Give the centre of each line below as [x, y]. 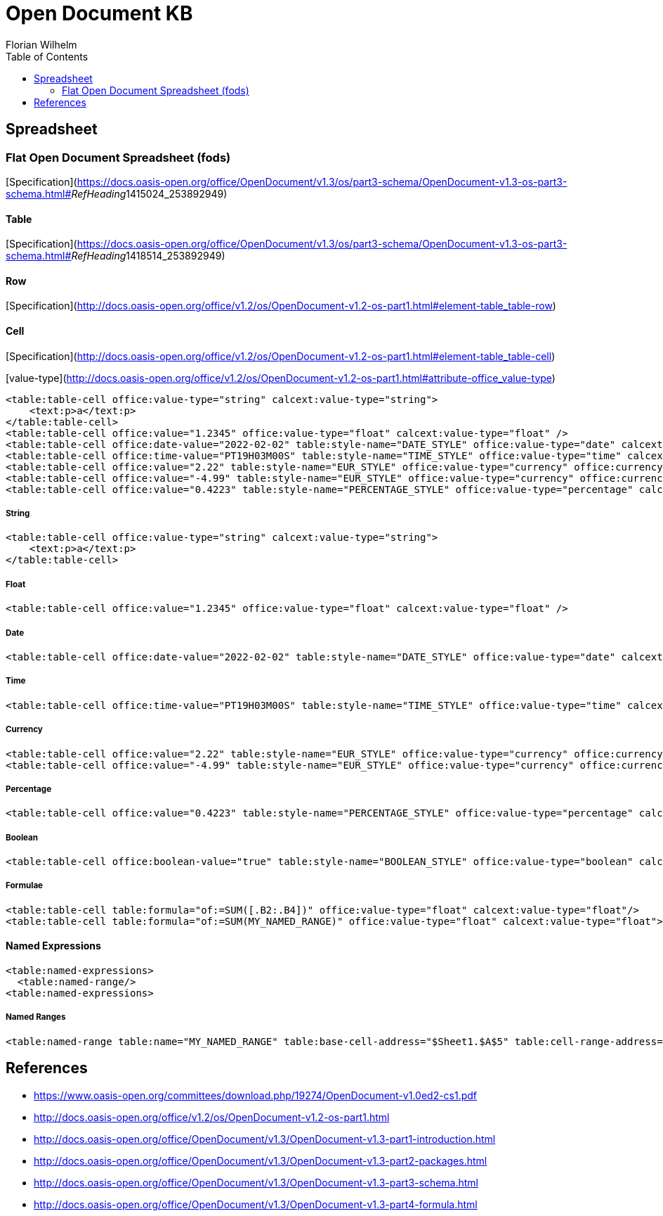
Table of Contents [47, 56]
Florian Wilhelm [41, 44]
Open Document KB [99, 13]
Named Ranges [36, 1017]
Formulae [25, 886]
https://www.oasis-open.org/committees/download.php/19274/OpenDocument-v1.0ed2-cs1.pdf [256, 1095]
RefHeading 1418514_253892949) [148, 256]
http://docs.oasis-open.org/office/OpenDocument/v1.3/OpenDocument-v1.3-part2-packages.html [261, 1160]
